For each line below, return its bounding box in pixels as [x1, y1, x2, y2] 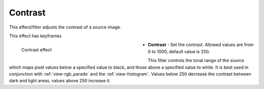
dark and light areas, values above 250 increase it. [9, 78, 111, 84]
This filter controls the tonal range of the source [148, 58, 244, 63]
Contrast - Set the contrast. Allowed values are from [148, 42, 254, 48]
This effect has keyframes [9, 33, 62, 39]
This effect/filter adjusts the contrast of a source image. [9, 24, 122, 30]
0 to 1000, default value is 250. [148, 48, 210, 54]
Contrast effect [21, 47, 52, 53]
